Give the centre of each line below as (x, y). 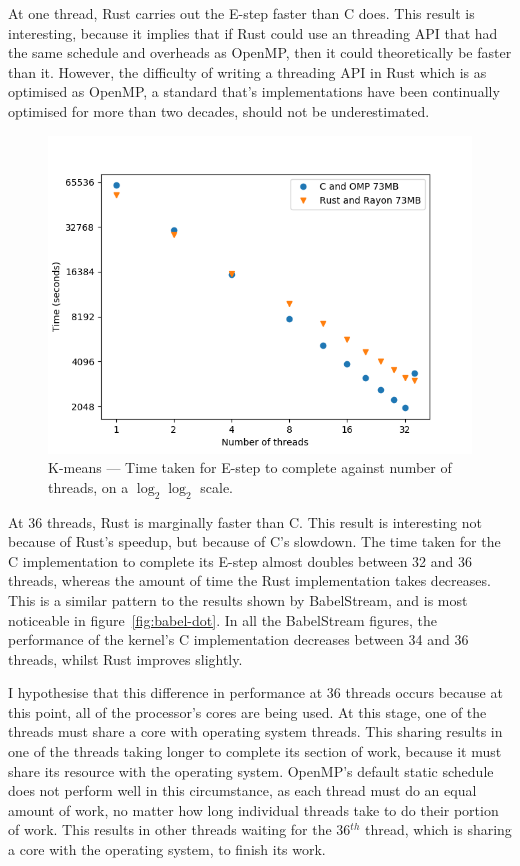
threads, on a (88, 486)
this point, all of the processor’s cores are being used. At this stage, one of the (247, 711)
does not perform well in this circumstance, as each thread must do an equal (242, 790)
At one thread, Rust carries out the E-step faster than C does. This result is (241, 13)
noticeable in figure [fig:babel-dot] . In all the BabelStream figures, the (222, 619)
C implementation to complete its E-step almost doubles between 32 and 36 (240, 560)
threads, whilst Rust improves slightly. (125, 658)
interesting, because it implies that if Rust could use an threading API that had (253, 32)
